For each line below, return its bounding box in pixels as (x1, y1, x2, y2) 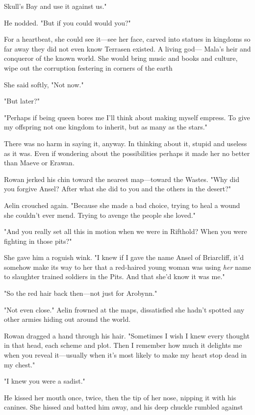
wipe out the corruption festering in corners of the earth (4, 62, 173, 73)
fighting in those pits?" (4, 235, 72, 246)
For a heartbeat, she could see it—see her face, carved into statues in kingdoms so (4, 34, 251, 44)
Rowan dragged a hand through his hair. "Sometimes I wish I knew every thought (4, 330, 250, 340)
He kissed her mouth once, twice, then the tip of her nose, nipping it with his (4, 392, 236, 402)
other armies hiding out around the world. (4, 314, 131, 324)
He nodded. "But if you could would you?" (4, 17, 131, 27)
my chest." (4, 359, 35, 369)
